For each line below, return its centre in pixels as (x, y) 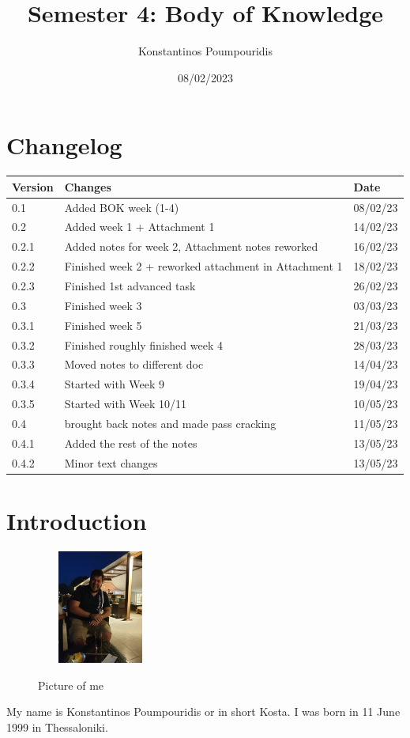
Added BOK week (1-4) (122, 207)
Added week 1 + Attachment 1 (139, 227)
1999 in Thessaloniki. (57, 727)
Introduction (77, 520)
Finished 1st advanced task (130, 285)
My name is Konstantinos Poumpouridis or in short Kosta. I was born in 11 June (203, 712)
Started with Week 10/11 (126, 404)
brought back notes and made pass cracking (170, 423)
